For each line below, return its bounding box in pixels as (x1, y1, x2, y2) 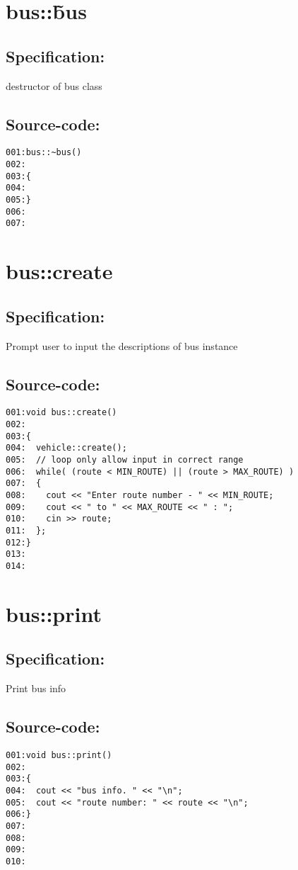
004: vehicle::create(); (6, 443, 127, 453)
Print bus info (6, 681, 66, 696)
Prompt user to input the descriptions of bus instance (6, 338, 238, 353)
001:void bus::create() (6, 407, 117, 418)
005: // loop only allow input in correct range (6, 454, 244, 465)
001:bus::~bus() (6, 147, 82, 158)
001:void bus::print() (6, 750, 112, 760)
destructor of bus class (6, 78, 102, 93)
